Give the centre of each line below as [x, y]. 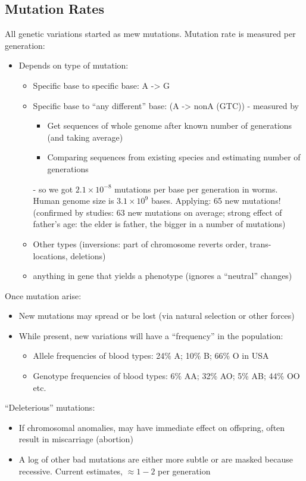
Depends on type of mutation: [74, 65]
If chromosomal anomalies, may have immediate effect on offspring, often [152, 427]
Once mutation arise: [43, 295]
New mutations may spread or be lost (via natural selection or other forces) [157, 316]
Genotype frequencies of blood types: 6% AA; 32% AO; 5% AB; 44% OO [166, 376]
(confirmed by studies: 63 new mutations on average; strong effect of [157, 212]
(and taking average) [85, 137]
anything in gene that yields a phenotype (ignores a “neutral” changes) [163, 276]
